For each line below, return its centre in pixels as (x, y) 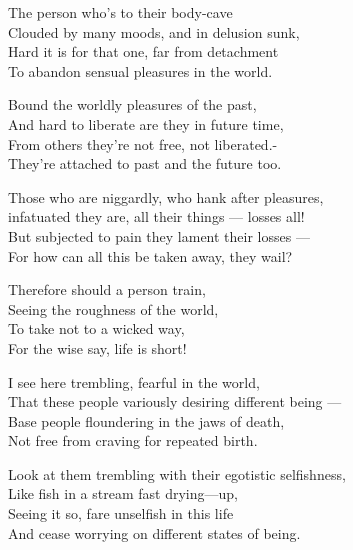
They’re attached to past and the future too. (145, 163)
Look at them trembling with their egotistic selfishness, (177, 473)
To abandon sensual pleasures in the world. (140, 70)
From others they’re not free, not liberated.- (143, 143)
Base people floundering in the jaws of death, (146, 420)
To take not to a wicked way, (96, 328)
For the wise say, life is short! (97, 347)
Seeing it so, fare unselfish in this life (121, 513)
